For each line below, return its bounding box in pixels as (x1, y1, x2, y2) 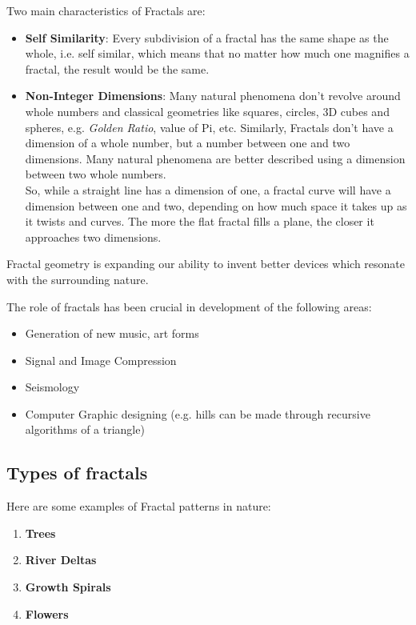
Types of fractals (6, 460, 148, 485)
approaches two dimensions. (25, 228, 162, 245)
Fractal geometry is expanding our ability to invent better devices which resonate (6, 255, 406, 272)
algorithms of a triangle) (25, 421, 145, 438)
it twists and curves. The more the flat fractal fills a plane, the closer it (25, 213, 374, 230)
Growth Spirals (25, 579, 111, 595)
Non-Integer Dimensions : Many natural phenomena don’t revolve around (25, 87, 401, 104)
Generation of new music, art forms (25, 325, 199, 342)
